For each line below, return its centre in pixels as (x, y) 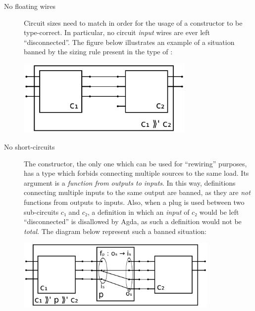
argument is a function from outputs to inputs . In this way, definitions (130, 182)
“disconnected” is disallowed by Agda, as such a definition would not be (133, 221)
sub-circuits (41, 212)
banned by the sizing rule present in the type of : (98, 52)
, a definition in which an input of (138, 212)
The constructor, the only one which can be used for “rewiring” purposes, (135, 163)
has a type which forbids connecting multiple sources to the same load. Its (136, 173)
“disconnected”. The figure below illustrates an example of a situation (129, 42)
